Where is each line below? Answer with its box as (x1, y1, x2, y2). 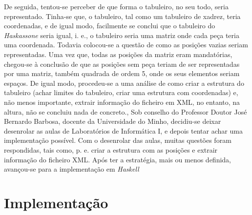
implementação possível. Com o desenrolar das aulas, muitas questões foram (4, 135, 231, 145)
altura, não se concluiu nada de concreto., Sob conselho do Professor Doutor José (4, 106, 247, 117)
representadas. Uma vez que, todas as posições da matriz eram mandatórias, (4, 49, 232, 59)
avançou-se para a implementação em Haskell (4, 164, 139, 174)
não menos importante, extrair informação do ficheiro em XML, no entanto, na (4, 97, 240, 107)
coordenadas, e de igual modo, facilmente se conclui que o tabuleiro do (4, 20, 215, 31)
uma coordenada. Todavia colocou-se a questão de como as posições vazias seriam (4, 39, 248, 50)
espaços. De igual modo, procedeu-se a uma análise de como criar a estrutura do (4, 78, 244, 88)
